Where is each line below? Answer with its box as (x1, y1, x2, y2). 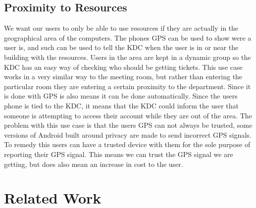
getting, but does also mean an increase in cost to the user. (4, 158, 183, 169)
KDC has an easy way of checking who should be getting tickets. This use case (4, 61, 243, 72)
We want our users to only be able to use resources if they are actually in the (4, 23, 239, 33)
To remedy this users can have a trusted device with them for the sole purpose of (4, 139, 251, 150)
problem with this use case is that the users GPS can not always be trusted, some (4, 120, 253, 130)
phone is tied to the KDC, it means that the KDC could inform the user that (4, 100, 239, 110)
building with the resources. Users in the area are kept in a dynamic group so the (4, 52, 251, 62)
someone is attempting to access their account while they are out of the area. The (4, 110, 252, 120)
